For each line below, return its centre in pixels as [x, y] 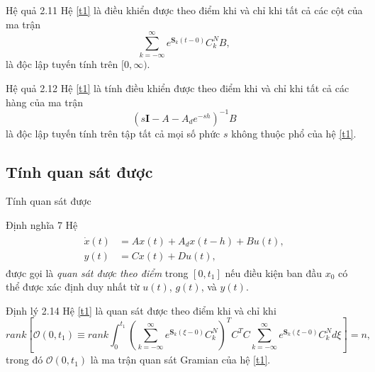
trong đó [24, 360]
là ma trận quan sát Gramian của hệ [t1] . [180, 360]
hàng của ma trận [44, 102]
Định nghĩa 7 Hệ [42, 224]
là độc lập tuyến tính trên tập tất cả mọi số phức [113, 133]
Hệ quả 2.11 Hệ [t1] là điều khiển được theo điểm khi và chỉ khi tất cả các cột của [184, 10]
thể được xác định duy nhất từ [73, 287]
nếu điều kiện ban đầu [273, 272]
